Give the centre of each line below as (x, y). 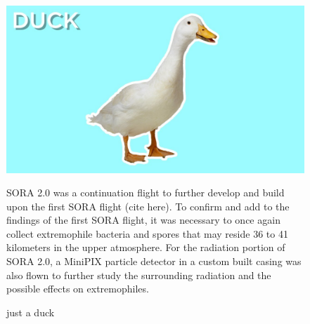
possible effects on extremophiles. (78, 289)
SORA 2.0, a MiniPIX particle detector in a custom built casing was (154, 261)
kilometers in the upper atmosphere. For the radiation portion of (146, 247)
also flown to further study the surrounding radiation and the (139, 275)
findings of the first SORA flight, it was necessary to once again (143, 220)
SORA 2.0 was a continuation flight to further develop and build (146, 193)
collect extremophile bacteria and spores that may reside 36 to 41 (147, 233)
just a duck (31, 312)
